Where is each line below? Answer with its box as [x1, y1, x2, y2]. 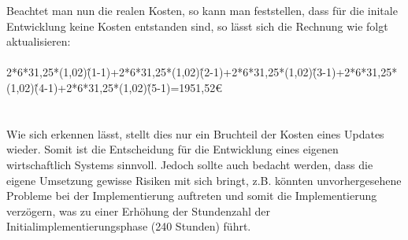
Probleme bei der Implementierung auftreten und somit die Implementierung [6, 187, 377, 204]
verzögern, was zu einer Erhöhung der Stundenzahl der [6, 202, 270, 219]
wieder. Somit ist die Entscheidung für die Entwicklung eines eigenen [6, 141, 339, 157]
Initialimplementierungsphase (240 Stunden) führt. [6, 218, 251, 234]
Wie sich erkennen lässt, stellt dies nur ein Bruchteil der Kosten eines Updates [6, 125, 384, 142]
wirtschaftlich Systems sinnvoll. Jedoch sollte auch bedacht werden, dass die [6, 156, 373, 172]
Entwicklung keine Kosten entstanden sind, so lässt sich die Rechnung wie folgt [6, 17, 388, 34]
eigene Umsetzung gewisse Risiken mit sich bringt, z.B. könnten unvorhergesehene [6, 172, 402, 188]
